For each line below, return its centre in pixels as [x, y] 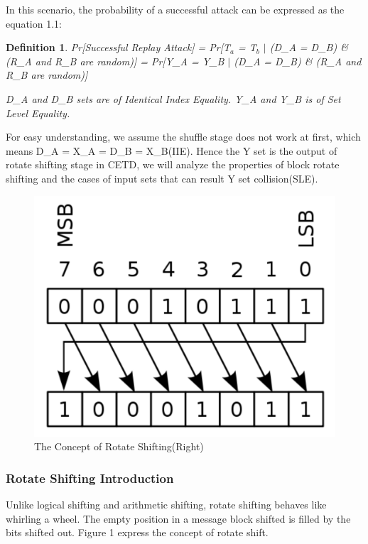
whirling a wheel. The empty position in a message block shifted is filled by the [178, 518]
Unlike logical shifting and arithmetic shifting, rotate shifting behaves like [166, 505]
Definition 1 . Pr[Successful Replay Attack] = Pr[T [118, 47]
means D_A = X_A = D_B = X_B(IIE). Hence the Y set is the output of [172, 150]
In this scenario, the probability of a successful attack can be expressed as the [175, 9]
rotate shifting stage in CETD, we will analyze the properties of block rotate [173, 164]
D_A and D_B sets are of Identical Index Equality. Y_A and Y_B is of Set [173, 98]
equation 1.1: [34, 23]
